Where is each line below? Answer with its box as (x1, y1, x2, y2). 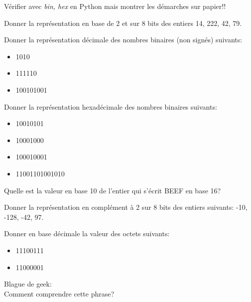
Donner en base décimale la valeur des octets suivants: (4, 228, 170, 239)
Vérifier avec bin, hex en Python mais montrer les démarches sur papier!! (4, 1, 226, 11)
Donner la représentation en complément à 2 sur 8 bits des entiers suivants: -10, (4, 202, 248, 212)
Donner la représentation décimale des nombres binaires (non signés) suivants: (4, 34, 243, 45)
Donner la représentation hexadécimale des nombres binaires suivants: (4, 101, 217, 112)
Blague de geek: (4, 279, 52, 289)
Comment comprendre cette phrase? (4, 288, 115, 299)
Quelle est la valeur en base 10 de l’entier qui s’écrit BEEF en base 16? (4, 185, 221, 195)
